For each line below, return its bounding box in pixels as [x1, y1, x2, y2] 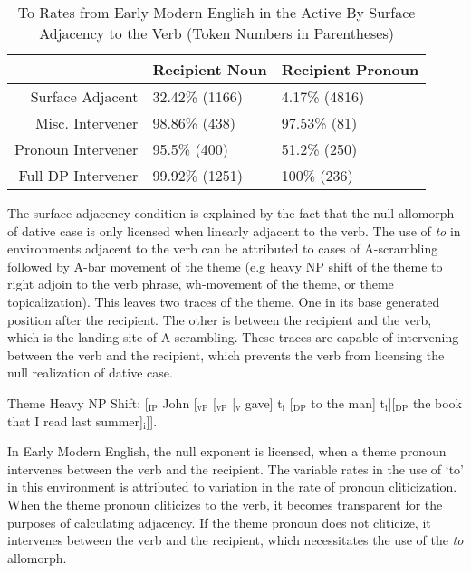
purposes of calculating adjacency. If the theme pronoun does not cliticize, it [7, 512, 431, 531]
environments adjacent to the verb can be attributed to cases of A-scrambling [7, 239, 438, 258]
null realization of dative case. [7, 363, 173, 382]
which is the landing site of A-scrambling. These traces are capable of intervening [7, 328, 459, 347]
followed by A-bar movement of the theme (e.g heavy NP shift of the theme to [7, 256, 443, 275]
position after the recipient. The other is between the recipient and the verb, [7, 310, 432, 329]
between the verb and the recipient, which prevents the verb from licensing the [7, 345, 445, 364]
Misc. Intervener [34, 112, 139, 133]
